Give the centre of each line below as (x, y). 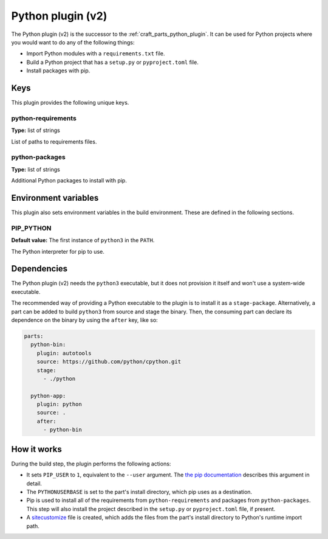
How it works (36, 449)
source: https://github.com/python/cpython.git (109, 362)
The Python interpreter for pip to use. (58, 251)
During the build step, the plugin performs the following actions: (91, 464)
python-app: (48, 396)
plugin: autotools (64, 353)
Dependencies (39, 269)
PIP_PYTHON (31, 228)
